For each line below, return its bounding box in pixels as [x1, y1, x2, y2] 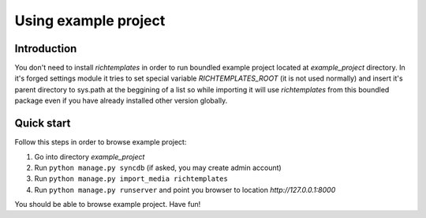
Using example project [14, 12, 166, 29]
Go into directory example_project [34, 152, 145, 161]
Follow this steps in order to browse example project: [14, 137, 187, 147]
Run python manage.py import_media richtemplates [34, 174, 228, 183]
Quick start [14, 117, 71, 130]
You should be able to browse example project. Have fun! [14, 200, 201, 209]
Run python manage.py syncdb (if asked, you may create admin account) [34, 163, 282, 172]
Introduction [14, 42, 77, 55]
